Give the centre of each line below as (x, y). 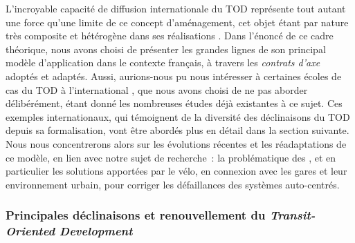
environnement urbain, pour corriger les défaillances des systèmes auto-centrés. (173, 184)
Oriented (30, 231)
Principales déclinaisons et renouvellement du (136, 215)
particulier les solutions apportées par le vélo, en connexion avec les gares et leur (176, 171)
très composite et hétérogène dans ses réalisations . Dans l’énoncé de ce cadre (170, 36)
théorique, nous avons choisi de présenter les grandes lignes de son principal (166, 49)
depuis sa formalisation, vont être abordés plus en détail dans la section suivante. (177, 130)
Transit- (292, 215)
